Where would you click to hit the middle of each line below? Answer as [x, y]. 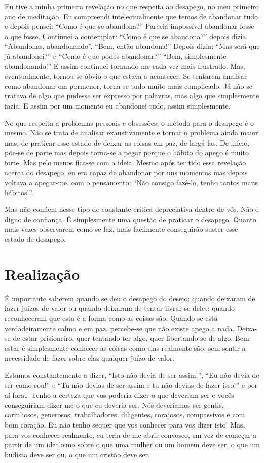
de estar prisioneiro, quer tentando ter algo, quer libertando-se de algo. [123, 338]
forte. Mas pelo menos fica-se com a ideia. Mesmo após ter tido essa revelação [125, 162]
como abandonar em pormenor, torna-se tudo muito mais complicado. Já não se [129, 85]
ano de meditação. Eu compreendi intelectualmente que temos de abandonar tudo [131, 16]
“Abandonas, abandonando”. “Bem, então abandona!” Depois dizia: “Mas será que [132, 46]
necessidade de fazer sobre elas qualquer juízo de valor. [90, 358]
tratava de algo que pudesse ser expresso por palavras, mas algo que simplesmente [132, 96]
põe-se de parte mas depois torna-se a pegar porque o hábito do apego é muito [127, 152]
